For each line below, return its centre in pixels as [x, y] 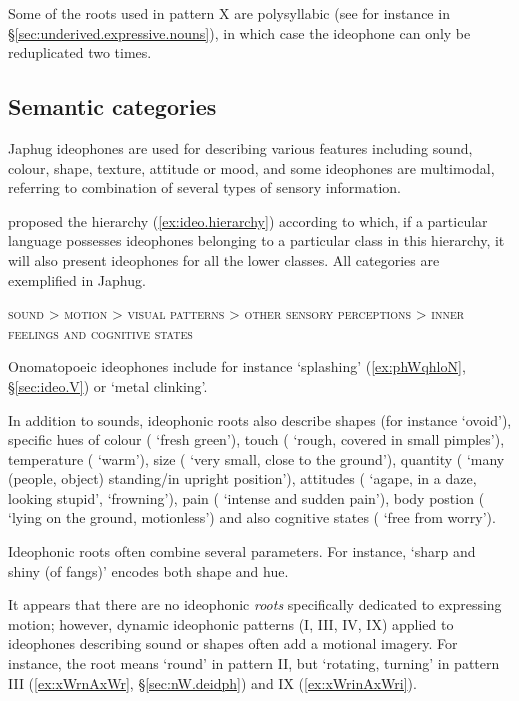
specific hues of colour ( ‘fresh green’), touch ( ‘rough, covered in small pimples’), [256, 439]
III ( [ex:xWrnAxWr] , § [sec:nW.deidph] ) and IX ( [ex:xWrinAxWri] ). [212, 682]
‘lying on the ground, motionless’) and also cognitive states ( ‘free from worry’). [252, 517]
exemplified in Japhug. [77, 279]
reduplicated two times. [80, 52]
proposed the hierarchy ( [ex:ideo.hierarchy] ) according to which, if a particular [248, 220]
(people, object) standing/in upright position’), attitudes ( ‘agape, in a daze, [242, 478]
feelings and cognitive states [100, 332]
